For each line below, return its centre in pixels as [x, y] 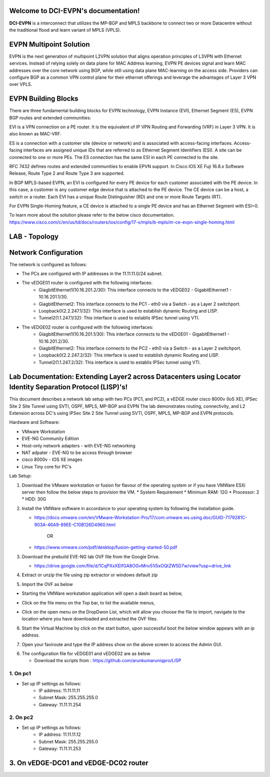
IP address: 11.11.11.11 [59, 690]
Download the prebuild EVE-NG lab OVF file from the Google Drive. [91, 556]
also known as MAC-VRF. [35, 134]
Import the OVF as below [47, 584]
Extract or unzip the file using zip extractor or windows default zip [90, 575]
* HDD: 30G [34, 499]
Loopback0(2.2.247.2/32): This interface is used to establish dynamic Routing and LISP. [129, 355]
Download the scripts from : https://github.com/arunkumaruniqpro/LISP [108, 661]
